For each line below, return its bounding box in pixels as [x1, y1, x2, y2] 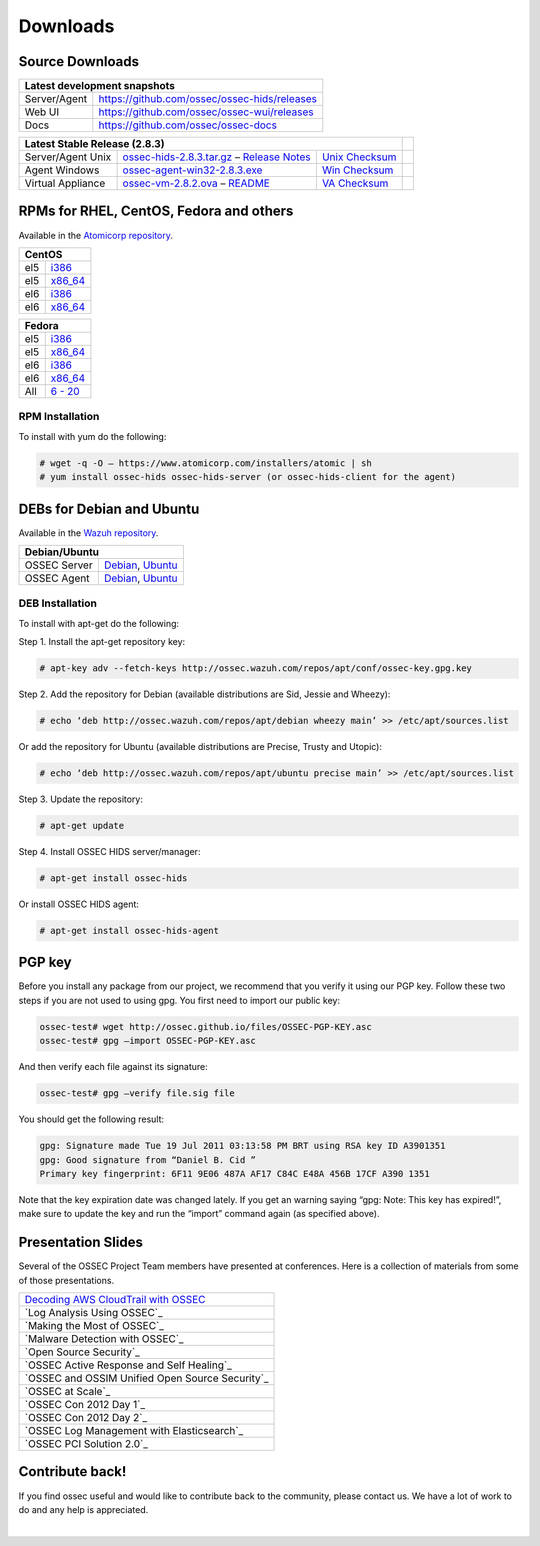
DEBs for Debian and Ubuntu [18, 500, 200, 517]
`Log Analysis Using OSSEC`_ [24, 1306, 164, 1319]
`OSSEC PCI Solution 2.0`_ [24, 1437, 149, 1450]
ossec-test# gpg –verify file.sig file [39, 1088, 235, 1099]
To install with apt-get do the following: [18, 617, 180, 629]
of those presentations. [18, 1274, 115, 1286]
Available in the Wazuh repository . [18, 526, 159, 539]
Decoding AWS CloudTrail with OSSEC [24, 1293, 206, 1306]
